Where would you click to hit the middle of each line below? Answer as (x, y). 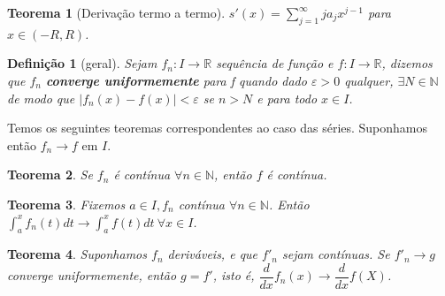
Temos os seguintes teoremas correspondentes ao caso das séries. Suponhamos (218, 128)
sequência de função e (275, 63)
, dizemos (407, 63)
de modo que (41, 98)
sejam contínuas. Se (336, 254)
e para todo (287, 98)
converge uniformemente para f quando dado (176, 80)
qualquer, (369, 80)
